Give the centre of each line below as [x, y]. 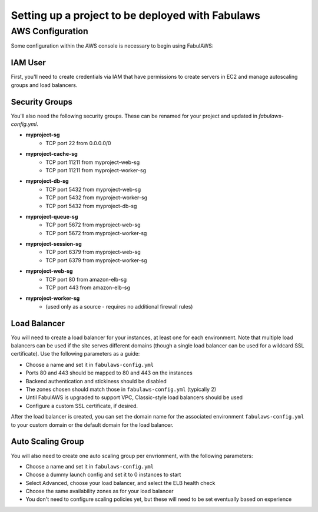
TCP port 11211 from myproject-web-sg [93, 162]
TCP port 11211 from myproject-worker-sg [96, 170]
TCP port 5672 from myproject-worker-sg [96, 233]
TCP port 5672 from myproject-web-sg [93, 225]
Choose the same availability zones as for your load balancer [100, 491]
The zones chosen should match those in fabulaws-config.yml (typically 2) [121, 389]
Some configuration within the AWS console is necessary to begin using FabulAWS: [112, 46]
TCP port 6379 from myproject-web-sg [93, 252]
